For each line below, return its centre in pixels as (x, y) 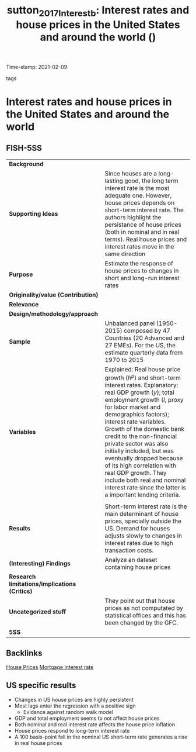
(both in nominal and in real (142, 232)
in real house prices (38, 743)
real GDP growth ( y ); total (139, 392)
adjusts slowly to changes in (143, 536)
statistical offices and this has (146, 616)
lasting (114, 181)
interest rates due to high (139, 543)
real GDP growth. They (136, 473)
